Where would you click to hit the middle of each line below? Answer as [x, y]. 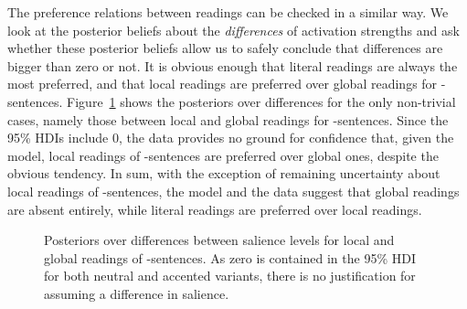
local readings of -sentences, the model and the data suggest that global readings [233, 191]
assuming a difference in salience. [137, 293]
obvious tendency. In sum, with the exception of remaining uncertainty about [224, 173]
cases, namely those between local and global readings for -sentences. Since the [228, 119]
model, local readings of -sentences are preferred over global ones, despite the [223, 155]
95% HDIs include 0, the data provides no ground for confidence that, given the [231, 138]
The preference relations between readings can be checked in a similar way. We [228, 12]
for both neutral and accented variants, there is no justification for [230, 276]
